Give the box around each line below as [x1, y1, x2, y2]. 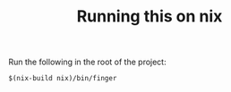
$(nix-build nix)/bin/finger [8, 74, 117, 83]
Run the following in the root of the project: [8, 56, 167, 68]
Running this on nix [76, 6, 223, 27]
